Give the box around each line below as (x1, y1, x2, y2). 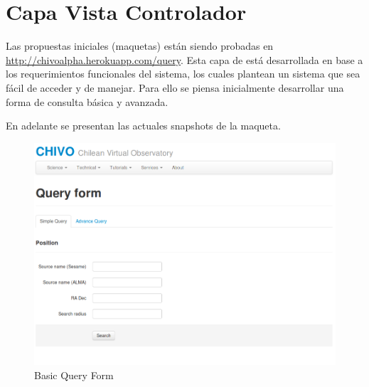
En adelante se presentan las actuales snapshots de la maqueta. (6, 118, 281, 133)
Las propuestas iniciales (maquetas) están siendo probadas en (6, 38, 274, 53)
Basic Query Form (34, 367, 114, 382)
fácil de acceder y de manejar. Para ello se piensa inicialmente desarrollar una (6, 80, 344, 95)
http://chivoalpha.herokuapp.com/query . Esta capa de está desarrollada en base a (6, 52, 363, 67)
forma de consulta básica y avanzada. (6, 94, 169, 109)
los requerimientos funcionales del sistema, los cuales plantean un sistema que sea (6, 66, 360, 81)
